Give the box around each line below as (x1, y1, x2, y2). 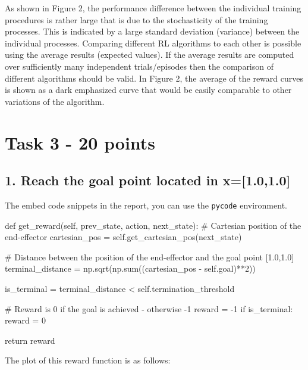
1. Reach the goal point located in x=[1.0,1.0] (5, 171, 291, 189)
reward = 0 (5, 314, 46, 327)
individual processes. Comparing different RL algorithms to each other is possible (5, 36, 301, 49)
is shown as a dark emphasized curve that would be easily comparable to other (5, 83, 292, 96)
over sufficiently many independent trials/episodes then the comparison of (5, 60, 274, 72)
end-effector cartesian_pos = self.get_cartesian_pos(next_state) (5, 231, 242, 243)
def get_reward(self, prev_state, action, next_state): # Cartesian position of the (5, 219, 301, 231)
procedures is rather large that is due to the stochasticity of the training (5, 13, 268, 26)
